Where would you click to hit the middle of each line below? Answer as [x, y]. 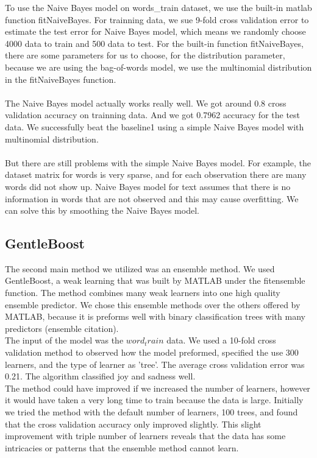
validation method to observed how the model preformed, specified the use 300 [152, 352]
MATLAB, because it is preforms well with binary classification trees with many [155, 316]
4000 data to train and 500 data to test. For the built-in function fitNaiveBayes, [154, 43]
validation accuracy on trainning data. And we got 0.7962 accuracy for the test [153, 115]
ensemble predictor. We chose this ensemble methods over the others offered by [153, 304]
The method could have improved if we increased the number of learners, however [158, 388]
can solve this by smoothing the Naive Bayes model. [102, 210]
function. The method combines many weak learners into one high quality [143, 293]
